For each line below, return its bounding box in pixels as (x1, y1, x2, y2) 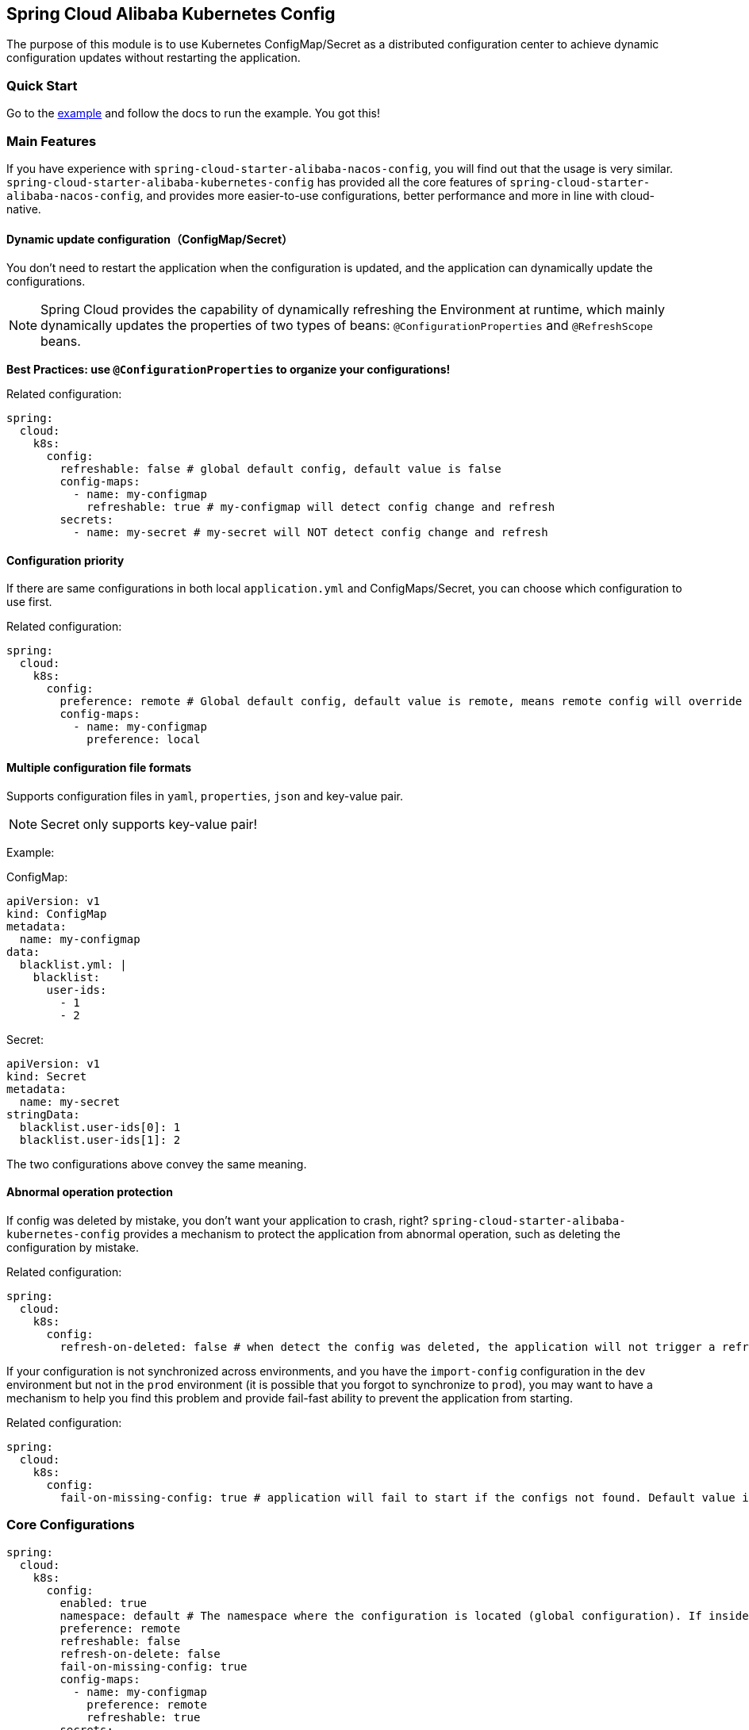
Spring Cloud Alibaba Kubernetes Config (6, 4, 336, 24)
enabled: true (60, 1596, 148, 1609)
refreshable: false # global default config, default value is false (60, 462, 501, 476)
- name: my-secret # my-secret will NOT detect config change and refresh (73, 526, 548, 539)
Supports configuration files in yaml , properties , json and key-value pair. (6, 788, 404, 803)
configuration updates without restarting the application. (6, 51, 301, 65)
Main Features (6, 132, 97, 149)
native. (6, 201, 41, 216)
